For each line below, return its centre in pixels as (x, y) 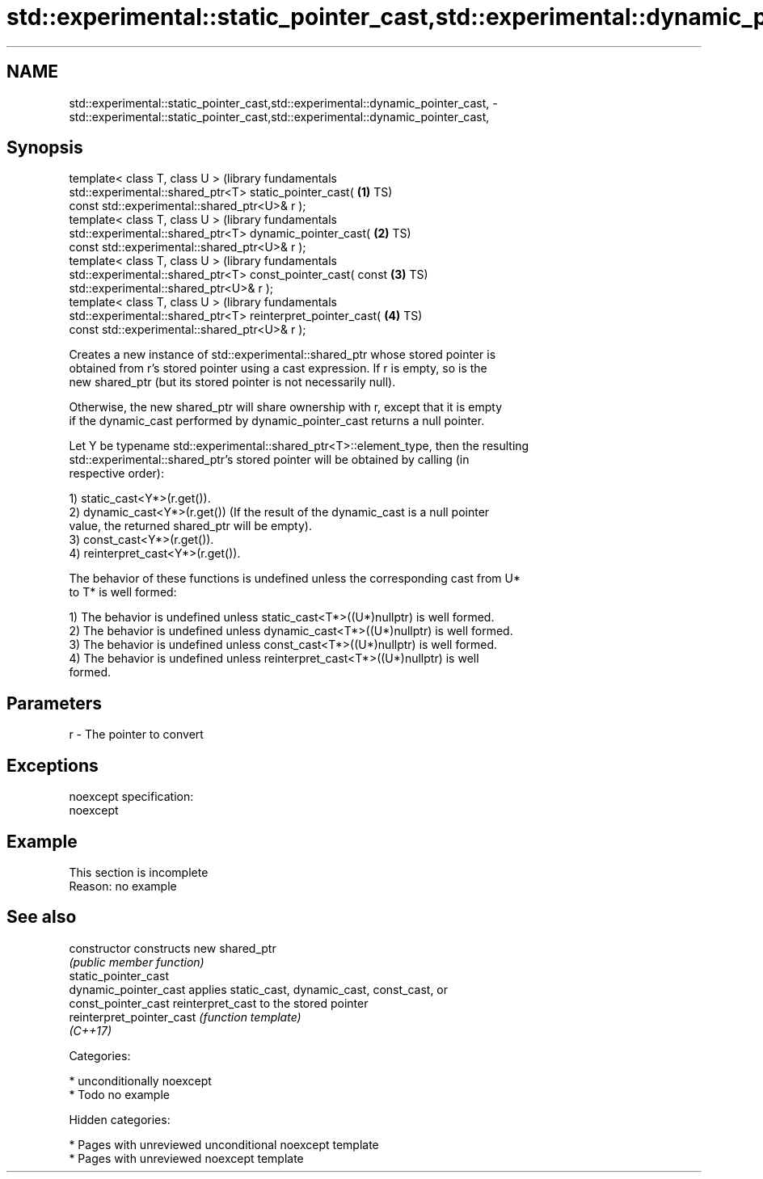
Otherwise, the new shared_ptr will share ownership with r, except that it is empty (286, 407)
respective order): (116, 474)
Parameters (54, 703)
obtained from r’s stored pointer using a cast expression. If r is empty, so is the (278, 368)
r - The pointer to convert (136, 735)
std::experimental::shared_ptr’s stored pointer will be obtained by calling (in (269, 460)
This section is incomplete (139, 872)
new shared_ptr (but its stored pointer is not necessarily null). (232, 382)
